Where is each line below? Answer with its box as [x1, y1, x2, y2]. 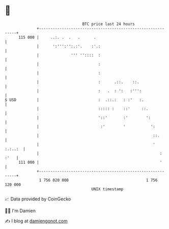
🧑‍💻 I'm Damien [5, 208, 36, 214]
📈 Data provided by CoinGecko [5, 196, 71, 202]
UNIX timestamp [91, 186, 124, 192]
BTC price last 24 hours [82, 21, 135, 27]
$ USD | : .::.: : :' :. [5, 97, 144, 103]
